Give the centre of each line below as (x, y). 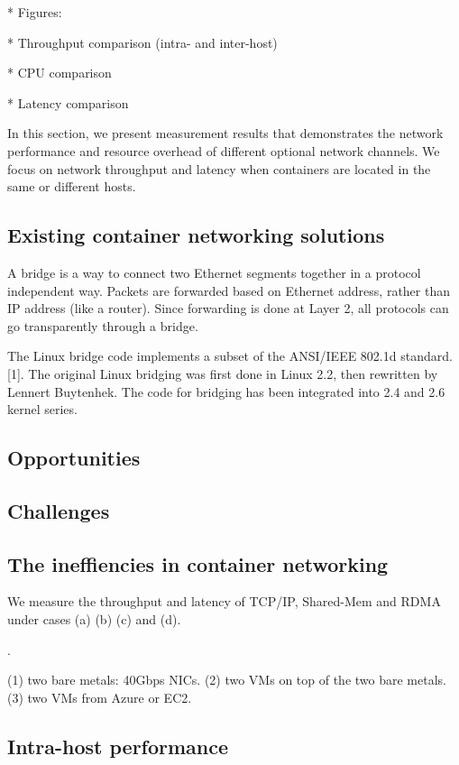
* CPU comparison (60, 73)
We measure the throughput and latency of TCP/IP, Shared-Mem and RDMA (224, 601)
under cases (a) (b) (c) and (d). (94, 619)
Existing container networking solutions (196, 235)
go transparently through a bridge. (103, 325)
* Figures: (35, 12)
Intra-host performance (118, 746)
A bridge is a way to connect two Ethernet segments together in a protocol (214, 272)
